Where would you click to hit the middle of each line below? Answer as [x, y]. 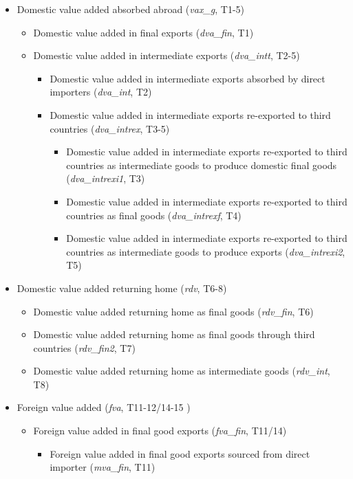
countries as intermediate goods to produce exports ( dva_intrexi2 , [206, 251]
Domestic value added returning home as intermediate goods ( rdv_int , [182, 371]
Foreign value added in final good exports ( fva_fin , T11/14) [160, 431]
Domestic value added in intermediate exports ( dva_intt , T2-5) [167, 55]
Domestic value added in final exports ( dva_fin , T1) [143, 32]
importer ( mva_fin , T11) [103, 467]
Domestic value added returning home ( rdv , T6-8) [122, 288]
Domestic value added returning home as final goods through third [174, 334]
